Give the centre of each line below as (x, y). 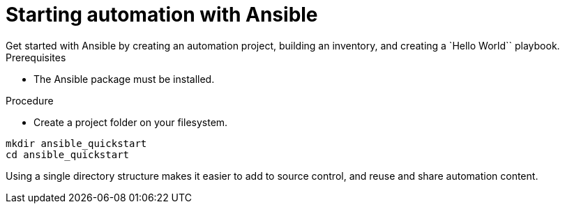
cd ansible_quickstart (68, 154)
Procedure (30, 100)
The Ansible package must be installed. (124, 79)
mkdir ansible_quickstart (76, 143)
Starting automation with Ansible (162, 15)
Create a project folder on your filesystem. (131, 122)
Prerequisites (36, 57)
